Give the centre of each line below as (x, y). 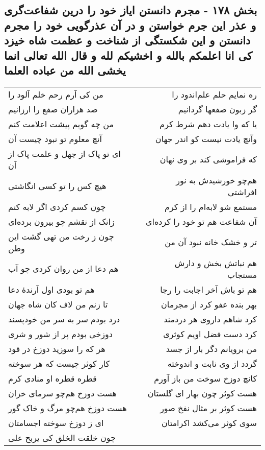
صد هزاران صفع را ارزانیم (53, 109)
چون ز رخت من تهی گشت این (61, 236)
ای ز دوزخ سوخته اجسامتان (56, 422)
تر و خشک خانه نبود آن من (211, 242)
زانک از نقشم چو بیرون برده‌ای (61, 221)
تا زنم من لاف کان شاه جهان (58, 304)
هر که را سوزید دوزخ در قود (57, 348)
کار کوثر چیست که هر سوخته (59, 363)
